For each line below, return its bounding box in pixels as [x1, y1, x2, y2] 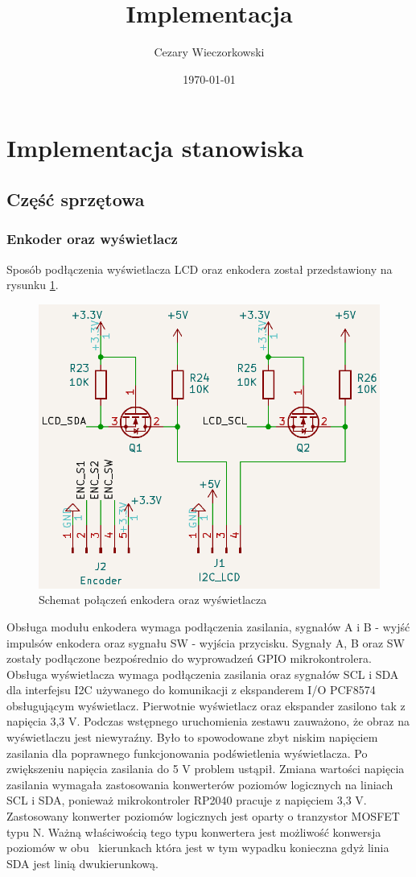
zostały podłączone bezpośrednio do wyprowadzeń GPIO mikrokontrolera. [6, 650, 372, 667]
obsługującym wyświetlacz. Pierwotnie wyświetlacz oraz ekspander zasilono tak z [6, 697, 406, 714]
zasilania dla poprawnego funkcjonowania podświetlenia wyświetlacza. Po [6, 744, 368, 761]
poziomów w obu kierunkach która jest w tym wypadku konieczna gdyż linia [6, 839, 389, 856]
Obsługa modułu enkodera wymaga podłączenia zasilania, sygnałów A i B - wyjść [6, 618, 410, 635]
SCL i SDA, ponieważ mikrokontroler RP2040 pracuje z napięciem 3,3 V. [6, 792, 367, 809]
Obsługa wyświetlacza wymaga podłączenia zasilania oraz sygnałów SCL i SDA [6, 665, 399, 682]
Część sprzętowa [6, 186, 145, 211]
